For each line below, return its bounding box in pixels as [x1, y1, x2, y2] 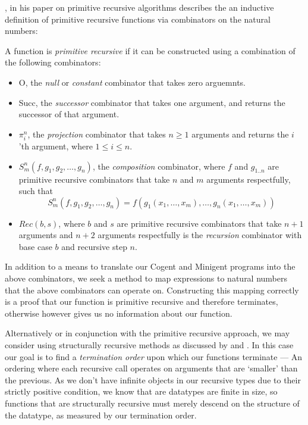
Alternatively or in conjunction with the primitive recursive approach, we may [5, 327, 290, 339]
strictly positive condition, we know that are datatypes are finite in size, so [5, 385, 278, 398]
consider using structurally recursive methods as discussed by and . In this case [5, 339, 294, 351]
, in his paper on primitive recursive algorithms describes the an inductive [5, 1, 274, 13]
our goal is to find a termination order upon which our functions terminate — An [5, 350, 303, 362]
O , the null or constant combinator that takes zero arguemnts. [18, 76, 246, 88]
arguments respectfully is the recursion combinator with [98, 229, 302, 241]
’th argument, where [18, 139, 93, 152]
